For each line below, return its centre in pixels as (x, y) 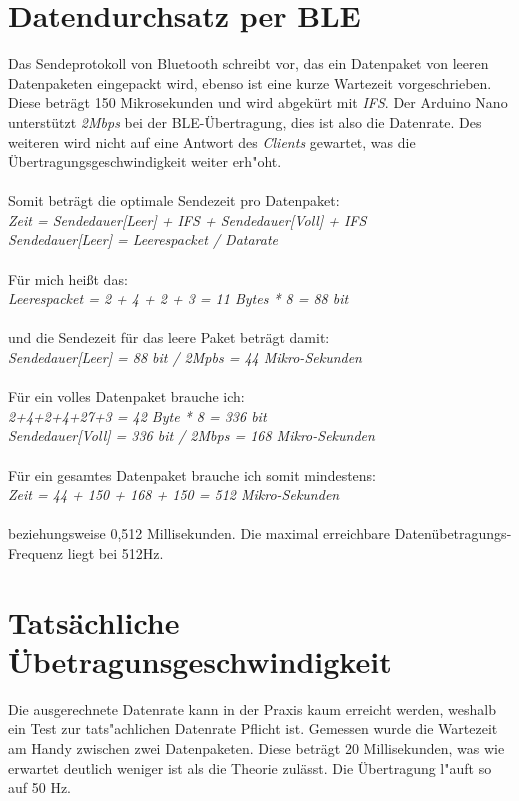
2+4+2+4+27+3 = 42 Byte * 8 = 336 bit (137, 415)
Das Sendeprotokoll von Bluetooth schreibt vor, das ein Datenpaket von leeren (248, 63)
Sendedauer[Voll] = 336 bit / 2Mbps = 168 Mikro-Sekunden (191, 435)
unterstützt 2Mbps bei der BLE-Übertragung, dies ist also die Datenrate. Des (245, 121)
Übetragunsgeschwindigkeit (200, 660)
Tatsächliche (94, 621)
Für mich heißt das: (68, 278)
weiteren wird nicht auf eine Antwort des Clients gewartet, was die (212, 141)
